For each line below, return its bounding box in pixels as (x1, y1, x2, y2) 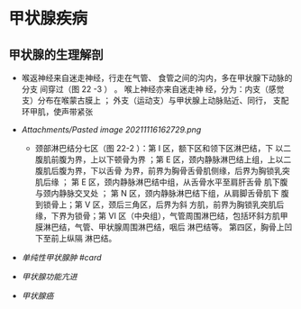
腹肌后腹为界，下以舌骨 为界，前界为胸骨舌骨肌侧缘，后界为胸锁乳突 (34, 166, 290, 176)
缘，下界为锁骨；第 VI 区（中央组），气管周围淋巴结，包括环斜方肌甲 (34, 211, 288, 221)
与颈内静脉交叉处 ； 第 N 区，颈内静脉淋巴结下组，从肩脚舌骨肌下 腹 (34, 188, 289, 198)
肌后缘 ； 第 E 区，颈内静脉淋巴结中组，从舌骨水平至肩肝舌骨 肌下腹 (34, 177, 288, 187)
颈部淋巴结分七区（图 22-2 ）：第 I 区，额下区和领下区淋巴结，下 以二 (34, 143, 292, 153)
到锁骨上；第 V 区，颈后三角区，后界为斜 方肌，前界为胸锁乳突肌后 (34, 199, 285, 210)
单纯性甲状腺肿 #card (21, 252, 102, 262)
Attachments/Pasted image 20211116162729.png (21, 124, 202, 135)
